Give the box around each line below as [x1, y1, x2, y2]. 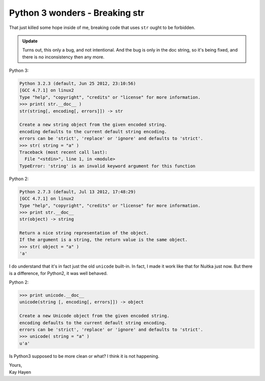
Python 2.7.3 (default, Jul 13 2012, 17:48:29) [19, 189, 136, 194]
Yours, [9, 362, 22, 368]
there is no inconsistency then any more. [22, 54, 105, 60]
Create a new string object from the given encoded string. [19, 122, 167, 128]
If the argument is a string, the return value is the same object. [19, 237, 188, 243]
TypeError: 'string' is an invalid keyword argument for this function [19, 163, 196, 169]
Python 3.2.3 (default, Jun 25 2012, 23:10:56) [19, 81, 136, 86]
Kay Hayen [9, 369, 31, 375]
